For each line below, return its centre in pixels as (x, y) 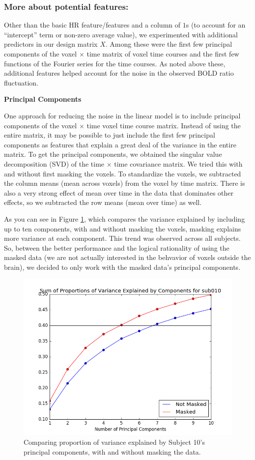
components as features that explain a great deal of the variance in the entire (120, 144)
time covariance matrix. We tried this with (178, 163)
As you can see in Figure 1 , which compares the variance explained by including (125, 218)
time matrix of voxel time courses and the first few (163, 54)
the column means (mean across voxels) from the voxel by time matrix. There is (125, 183)
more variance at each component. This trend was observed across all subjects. (122, 238)
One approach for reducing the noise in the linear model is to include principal (122, 115)
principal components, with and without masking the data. (112, 451)
